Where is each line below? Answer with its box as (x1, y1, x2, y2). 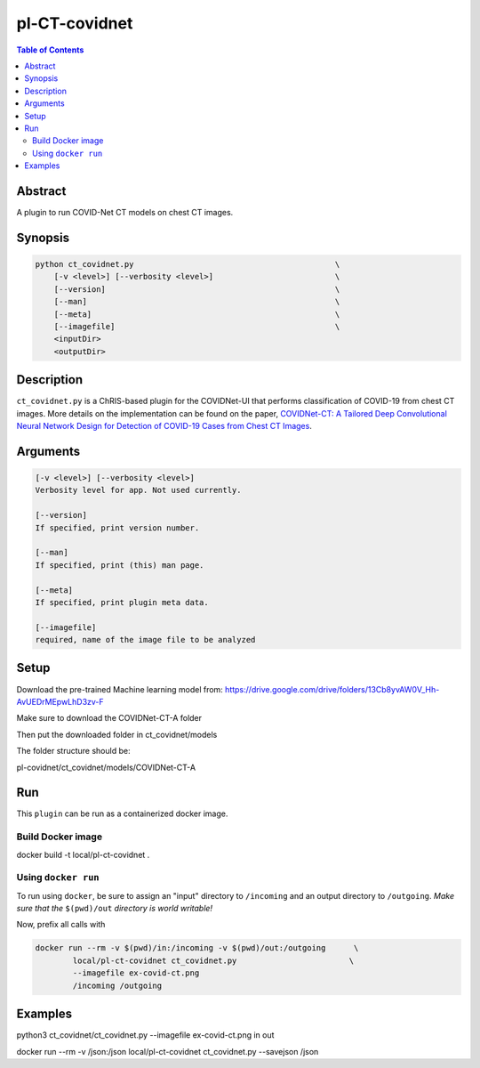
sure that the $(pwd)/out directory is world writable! (16, 903, 213, 914)
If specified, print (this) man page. (35, 560, 204, 570)
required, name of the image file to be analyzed (35, 635, 256, 645)
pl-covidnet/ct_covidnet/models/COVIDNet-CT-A (16, 762, 196, 773)
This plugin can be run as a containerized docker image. (16, 808, 228, 819)
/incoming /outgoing (72, 980, 163, 991)
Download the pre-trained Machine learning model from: (16, 684, 224, 694)
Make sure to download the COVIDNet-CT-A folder (16, 713, 203, 724)
